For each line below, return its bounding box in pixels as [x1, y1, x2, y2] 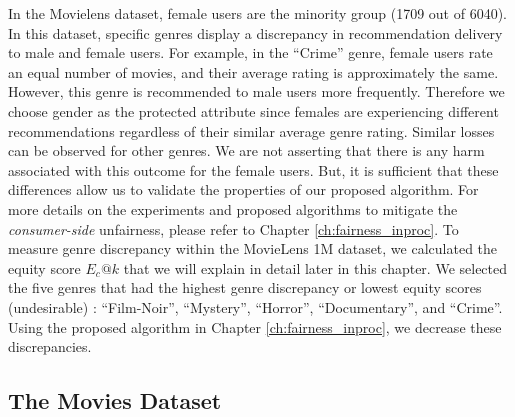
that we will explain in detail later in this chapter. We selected [123, 257, 508, 278]
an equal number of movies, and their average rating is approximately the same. [8, 61, 499, 82]
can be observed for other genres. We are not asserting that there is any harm [8, 140, 485, 161]
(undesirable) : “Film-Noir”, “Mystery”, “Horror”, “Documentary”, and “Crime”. [8, 296, 503, 317]
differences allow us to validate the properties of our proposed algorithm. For [8, 179, 479, 200]
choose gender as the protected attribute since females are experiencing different [8, 100, 499, 121]
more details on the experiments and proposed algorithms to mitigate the [8, 198, 458, 219]
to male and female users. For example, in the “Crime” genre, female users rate [8, 42, 493, 63]
